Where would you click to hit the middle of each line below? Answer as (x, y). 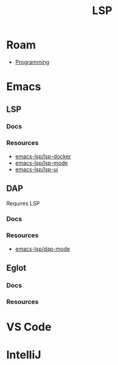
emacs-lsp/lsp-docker (43, 156)
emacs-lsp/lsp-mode (41, 163)
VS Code (29, 327)
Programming (32, 62)
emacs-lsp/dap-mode (43, 249)
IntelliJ (24, 355)
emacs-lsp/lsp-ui (36, 169)
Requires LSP (23, 203)
